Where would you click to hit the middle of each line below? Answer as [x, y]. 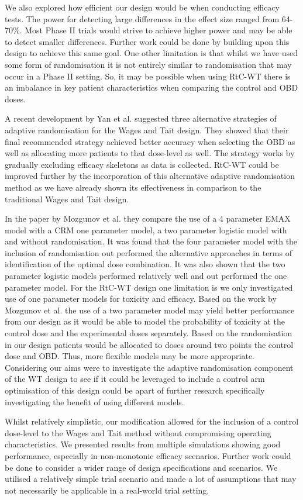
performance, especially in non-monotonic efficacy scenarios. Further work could [148, 455]
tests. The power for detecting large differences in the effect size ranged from [142, 18]
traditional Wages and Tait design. [67, 199]
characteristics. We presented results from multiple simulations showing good [143, 444]
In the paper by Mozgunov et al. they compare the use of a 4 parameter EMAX [148, 218]
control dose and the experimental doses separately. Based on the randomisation [149, 333]
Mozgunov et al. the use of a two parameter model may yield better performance [150, 310]
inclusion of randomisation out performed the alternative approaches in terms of [148, 252]
